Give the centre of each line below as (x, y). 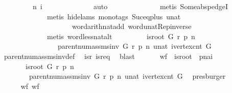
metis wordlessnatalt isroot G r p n (121, 36)
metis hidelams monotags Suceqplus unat (114, 16)
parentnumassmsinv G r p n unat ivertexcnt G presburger (127, 76)
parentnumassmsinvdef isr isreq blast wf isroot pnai (108, 56)
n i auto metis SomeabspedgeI (130, 6)
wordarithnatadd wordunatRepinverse (132, 26)
